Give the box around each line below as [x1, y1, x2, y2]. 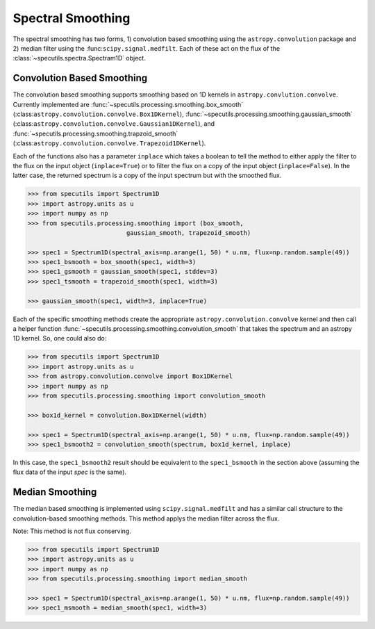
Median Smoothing [12, 487, 97, 498]
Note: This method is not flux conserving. [12, 527, 131, 535]
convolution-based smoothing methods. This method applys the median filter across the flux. [12, 514, 280, 523]
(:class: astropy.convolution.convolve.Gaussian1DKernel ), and [12, 120, 215, 128]
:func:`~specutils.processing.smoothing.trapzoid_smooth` [12, 129, 178, 138]
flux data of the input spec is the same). [12, 468, 127, 476]
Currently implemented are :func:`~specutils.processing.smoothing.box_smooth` [12, 100, 243, 108]
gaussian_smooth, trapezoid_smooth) [126, 229, 251, 236]
